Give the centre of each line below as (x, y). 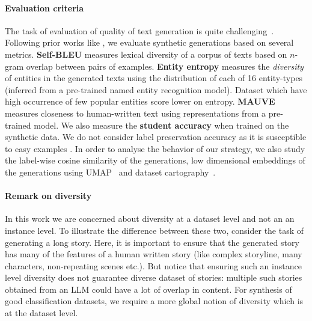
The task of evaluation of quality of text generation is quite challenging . (139, 30)
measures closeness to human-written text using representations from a (135, 113)
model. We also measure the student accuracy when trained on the (161, 125)
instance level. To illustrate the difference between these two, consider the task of (154, 230)
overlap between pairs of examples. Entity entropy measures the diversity (165, 66)
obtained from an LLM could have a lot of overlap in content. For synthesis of (148, 289)
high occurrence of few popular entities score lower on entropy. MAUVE (140, 101)
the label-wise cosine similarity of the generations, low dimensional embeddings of (155, 160)
